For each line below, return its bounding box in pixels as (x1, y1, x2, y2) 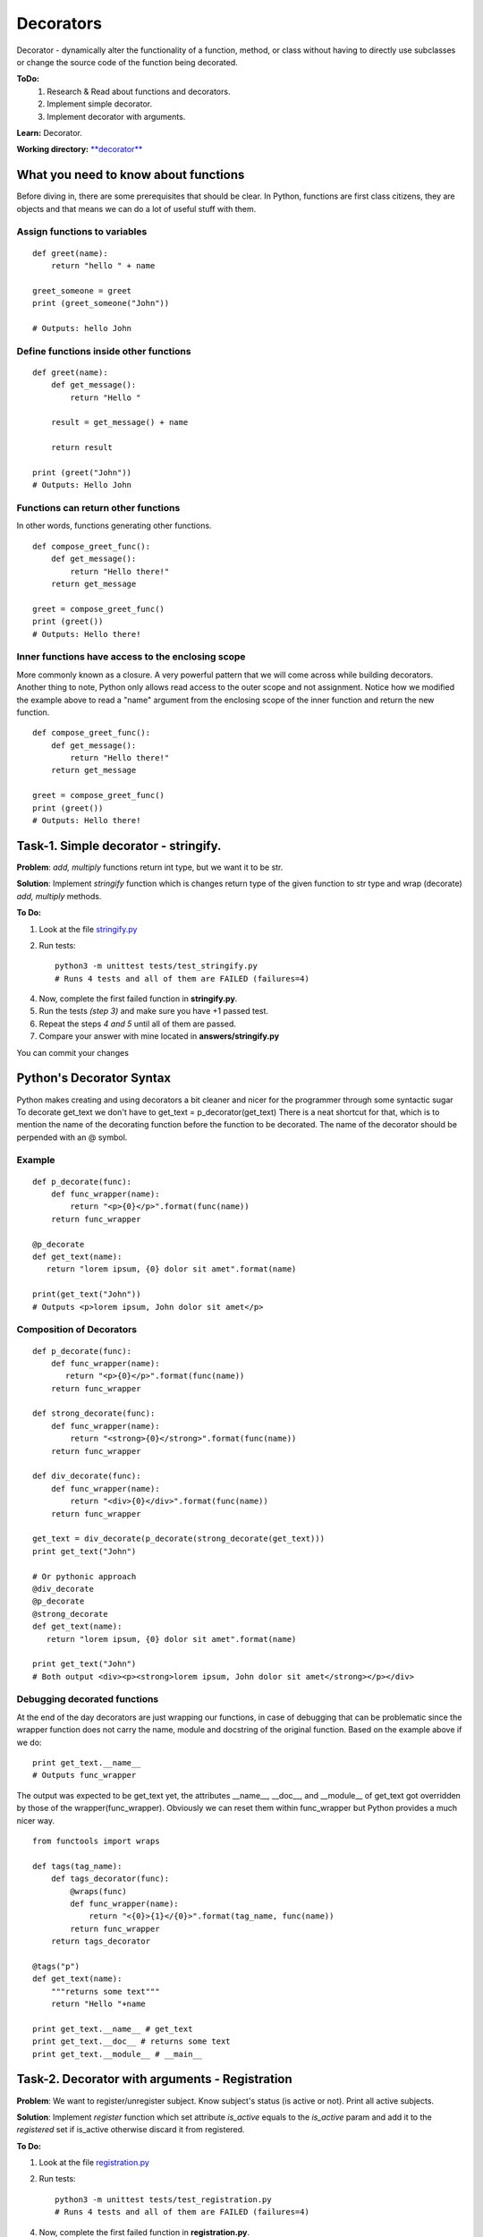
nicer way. (16, 1815, 55, 1825)
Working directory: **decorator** (16, 144, 143, 155)
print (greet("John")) (32, 467, 132, 478)
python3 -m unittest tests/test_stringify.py (55, 961, 258, 971)
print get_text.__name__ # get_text (32, 2023, 193, 2034)
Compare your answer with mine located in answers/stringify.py (38, 1031, 280, 1042)
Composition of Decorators (16, 1323, 138, 1336)
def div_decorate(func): (32, 1471, 141, 1481)
